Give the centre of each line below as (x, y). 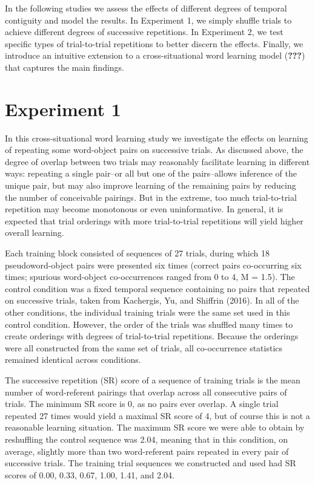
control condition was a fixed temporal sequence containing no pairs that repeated (157, 288)
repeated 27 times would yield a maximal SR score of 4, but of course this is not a (157, 415)
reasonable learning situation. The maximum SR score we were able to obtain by (155, 427)
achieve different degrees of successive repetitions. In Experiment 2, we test (144, 32)
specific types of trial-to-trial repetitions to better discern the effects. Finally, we (154, 43)
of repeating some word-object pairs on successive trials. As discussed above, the (154, 150)
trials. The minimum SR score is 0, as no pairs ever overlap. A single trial (142, 404)
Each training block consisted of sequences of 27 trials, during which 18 (138, 253)
